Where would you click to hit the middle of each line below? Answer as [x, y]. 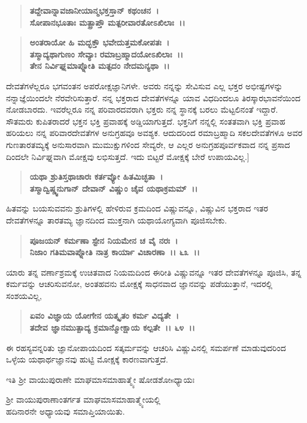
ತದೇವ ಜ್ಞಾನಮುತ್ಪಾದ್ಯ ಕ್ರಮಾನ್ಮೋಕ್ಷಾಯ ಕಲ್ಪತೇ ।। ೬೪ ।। [112, 327]
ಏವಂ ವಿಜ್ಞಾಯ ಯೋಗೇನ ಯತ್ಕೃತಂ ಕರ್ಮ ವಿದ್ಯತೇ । [104, 315]
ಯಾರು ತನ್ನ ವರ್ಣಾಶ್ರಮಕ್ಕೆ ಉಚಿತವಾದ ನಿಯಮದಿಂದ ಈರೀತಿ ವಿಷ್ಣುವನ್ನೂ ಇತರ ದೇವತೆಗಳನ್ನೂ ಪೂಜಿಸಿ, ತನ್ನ [154, 272]
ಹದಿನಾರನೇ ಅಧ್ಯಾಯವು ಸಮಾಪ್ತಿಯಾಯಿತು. [66, 411]
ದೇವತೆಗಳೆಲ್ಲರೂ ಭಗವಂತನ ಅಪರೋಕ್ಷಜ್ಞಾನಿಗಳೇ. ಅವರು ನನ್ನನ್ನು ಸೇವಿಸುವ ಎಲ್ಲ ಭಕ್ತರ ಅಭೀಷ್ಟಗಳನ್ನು [145, 85]
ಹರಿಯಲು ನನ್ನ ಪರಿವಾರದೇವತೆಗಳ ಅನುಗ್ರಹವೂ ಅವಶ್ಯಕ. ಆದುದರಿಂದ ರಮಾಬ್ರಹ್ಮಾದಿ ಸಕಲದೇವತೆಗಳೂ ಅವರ [154, 133]
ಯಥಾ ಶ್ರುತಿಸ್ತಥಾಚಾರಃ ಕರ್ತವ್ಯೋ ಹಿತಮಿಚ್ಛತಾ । [96, 176]
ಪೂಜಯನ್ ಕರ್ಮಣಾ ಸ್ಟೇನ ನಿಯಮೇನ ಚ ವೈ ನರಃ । [104, 240]
